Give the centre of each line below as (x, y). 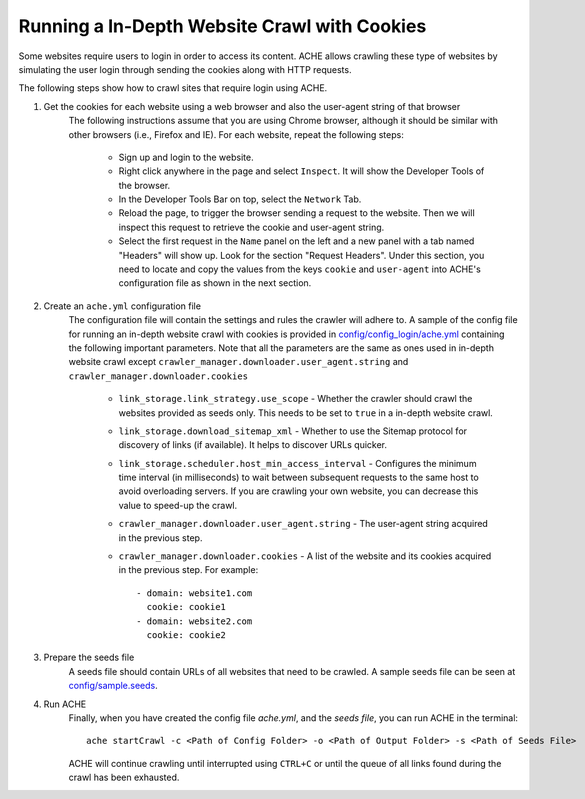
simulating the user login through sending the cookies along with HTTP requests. (185, 69)
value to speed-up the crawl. (178, 505)
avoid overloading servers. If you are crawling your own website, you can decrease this (298, 491)
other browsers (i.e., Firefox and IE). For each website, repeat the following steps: (236, 134)
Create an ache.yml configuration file (122, 306)
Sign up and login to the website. (186, 157)
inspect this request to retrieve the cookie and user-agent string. (251, 227)
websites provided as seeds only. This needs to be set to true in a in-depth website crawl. (306, 412)
